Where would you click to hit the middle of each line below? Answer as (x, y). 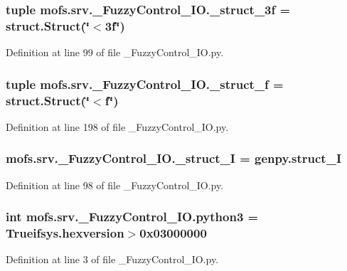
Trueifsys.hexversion (65, 233)
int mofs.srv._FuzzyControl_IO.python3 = (132, 217)
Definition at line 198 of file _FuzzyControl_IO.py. (117, 126)
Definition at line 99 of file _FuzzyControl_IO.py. (115, 52)
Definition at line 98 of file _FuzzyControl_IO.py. (115, 185)
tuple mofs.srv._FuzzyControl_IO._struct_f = (145, 84)
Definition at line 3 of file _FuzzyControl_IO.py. (112, 259)
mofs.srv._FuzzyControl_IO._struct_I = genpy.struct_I (174, 158)
